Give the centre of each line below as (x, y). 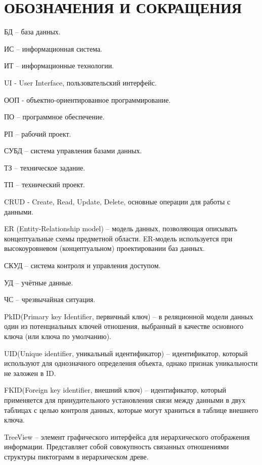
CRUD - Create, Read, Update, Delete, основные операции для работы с (117, 202)
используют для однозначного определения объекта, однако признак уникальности (131, 363)
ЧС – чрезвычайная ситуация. (50, 299)
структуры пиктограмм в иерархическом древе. (76, 456)
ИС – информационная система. (53, 48)
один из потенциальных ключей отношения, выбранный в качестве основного (124, 326)
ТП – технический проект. (45, 184)
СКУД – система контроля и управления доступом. (82, 265)
